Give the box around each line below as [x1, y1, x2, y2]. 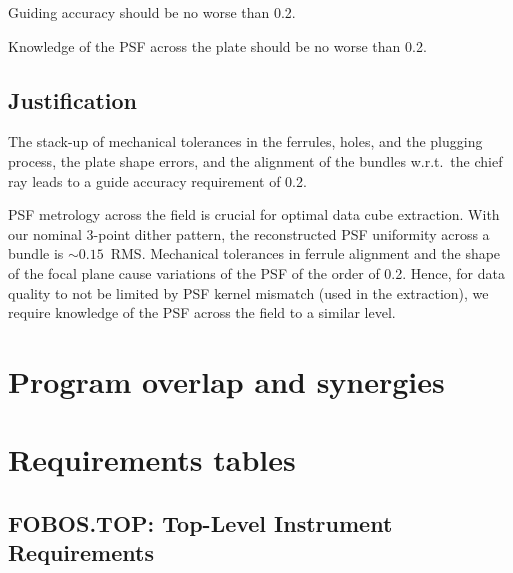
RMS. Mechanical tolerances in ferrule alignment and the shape [110, 243, 501, 264]
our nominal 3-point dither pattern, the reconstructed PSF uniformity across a [8, 223, 490, 244]
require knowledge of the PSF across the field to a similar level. [8, 302, 396, 323]
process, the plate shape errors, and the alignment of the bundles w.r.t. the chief [8, 150, 503, 171]
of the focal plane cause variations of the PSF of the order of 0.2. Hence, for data [8, 262, 505, 283]
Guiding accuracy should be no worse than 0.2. [8, 2, 296, 22]
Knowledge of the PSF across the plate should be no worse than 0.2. [8, 35, 427, 56]
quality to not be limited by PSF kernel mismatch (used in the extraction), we [8, 282, 489, 303]
